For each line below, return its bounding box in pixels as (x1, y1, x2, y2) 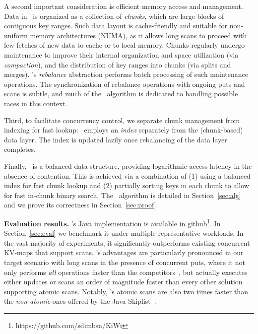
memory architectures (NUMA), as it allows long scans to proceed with (30, 30, 247, 40)
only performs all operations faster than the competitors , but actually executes (4, 267, 248, 277)
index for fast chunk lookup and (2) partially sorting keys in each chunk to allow (4, 180, 249, 191)
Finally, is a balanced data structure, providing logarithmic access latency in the (4, 160, 252, 171)
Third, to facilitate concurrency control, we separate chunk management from (4, 115, 240, 125)
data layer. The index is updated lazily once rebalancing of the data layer (4, 134, 227, 144)
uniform (4, 30, 28, 40)
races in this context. (4, 98, 67, 108)
